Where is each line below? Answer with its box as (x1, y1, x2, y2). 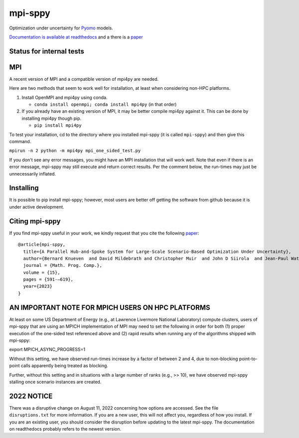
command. (9, 138, 31, 144)
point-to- (239, 356, 258, 362)
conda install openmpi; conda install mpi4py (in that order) (34, 101, 177, 107)
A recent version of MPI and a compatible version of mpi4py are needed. (9, 76, 159, 82)
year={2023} (23, 283, 52, 289)
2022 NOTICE (9, 392, 53, 400)
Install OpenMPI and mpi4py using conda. (21, 94, 108, 100)
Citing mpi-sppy (9, 217, 61, 225)
